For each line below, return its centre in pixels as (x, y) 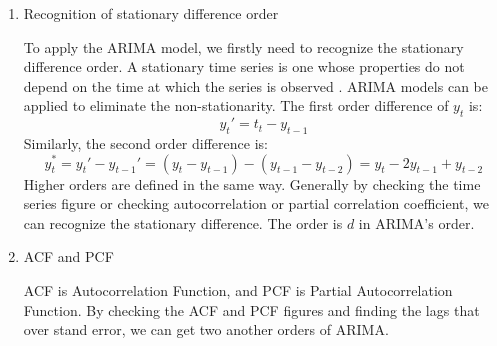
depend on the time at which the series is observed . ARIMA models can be (255, 85)
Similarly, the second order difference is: (145, 142)
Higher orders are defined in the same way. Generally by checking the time (252, 183)
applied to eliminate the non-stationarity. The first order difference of (236, 105)
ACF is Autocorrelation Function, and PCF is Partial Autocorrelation (238, 289)
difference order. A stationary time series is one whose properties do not (244, 66)
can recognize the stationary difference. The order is (183, 222)
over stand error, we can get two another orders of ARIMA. (206, 329)
